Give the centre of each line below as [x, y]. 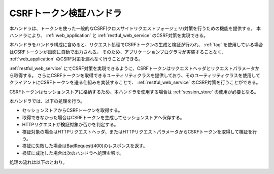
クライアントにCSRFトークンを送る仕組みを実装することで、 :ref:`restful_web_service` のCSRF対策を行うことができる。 [135, 82]
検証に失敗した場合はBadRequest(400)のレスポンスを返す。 [85, 146]
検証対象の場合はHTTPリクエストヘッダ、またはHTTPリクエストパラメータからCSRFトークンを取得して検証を [137, 131]
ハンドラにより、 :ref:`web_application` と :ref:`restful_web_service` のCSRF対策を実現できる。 [109, 35]
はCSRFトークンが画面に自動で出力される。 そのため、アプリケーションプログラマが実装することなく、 [118, 52]
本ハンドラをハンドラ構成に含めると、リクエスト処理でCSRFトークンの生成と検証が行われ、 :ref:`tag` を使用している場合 [136, 45]
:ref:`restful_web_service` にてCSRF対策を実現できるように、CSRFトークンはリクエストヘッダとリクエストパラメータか [134, 68]
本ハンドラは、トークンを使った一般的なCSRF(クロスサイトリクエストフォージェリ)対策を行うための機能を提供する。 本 [135, 28]
